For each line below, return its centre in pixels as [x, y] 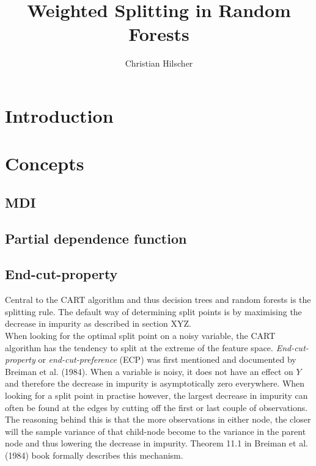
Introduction [59, 115]
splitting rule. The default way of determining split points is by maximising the [153, 311]
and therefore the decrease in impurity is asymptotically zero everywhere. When [155, 383]
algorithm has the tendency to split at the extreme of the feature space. [139, 347]
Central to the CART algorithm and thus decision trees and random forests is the [158, 300]
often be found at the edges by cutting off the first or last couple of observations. [156, 407]
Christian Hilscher [159, 63]
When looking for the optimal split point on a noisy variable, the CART [140, 336]
